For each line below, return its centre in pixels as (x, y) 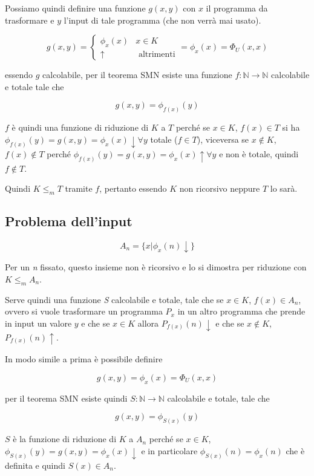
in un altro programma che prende (241, 311)
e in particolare (169, 450)
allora (148, 323)
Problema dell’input (69, 221)
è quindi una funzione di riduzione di (80, 127)
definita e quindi (35, 465)
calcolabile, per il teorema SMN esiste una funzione (137, 75)
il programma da (237, 8)
